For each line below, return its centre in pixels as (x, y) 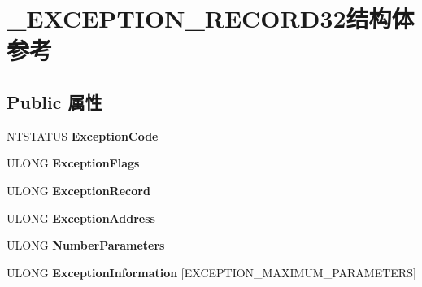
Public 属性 (54, 101)
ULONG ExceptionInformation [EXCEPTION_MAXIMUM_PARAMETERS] (211, 272)
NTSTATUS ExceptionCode (83, 135)
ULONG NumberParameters (86, 245)
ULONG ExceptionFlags (73, 163)
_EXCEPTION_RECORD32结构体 (211, 18)
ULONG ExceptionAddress (81, 217)
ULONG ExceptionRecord (78, 190)
